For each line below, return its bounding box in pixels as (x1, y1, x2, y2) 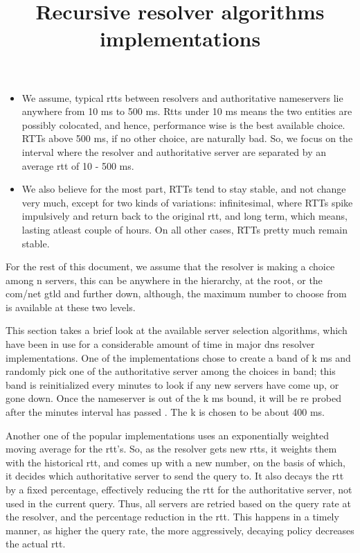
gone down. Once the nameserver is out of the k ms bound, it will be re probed (6, 391, 341, 405)
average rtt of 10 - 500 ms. (21, 158, 134, 173)
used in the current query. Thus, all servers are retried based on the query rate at (6, 495, 351, 510)
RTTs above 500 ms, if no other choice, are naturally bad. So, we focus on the (21, 131, 353, 146)
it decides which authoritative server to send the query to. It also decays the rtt (6, 468, 344, 483)
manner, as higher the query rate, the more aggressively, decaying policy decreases (6, 523, 354, 537)
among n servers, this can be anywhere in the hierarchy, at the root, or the (6, 272, 323, 287)
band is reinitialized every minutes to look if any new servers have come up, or (6, 377, 339, 392)
